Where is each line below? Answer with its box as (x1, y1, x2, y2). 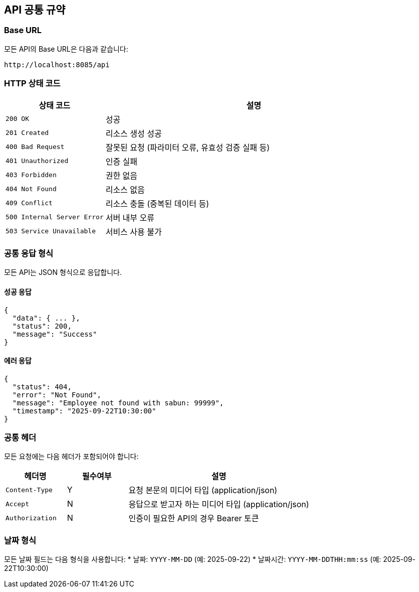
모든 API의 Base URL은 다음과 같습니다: (4, 44, 128, 53)
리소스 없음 (105, 184, 145, 195)
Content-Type (6, 486, 53, 494)
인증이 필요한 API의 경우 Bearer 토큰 (128, 513, 259, 524)
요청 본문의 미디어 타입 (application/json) (128, 485, 278, 496)
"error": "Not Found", (12, 390, 101, 399)
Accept (6, 500, 29, 508)
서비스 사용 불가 (105, 226, 162, 237)
